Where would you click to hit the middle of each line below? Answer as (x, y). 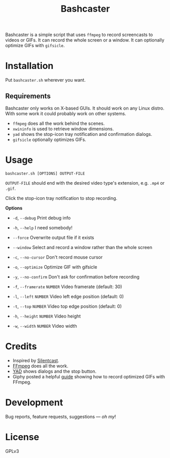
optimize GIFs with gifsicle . (35, 46)
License (22, 437)
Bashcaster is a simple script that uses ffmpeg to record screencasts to (79, 35)
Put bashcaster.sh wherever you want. (45, 80)
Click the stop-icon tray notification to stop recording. (61, 198)
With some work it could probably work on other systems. (66, 113)
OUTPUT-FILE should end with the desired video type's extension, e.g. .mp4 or (85, 183)
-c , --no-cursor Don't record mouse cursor (58, 257)
